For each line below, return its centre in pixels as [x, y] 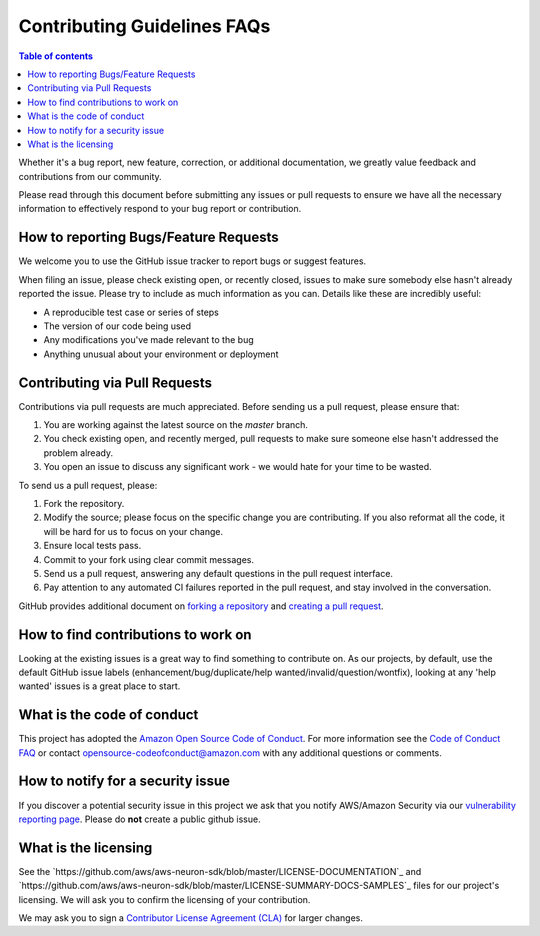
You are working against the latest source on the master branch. [176, 424]
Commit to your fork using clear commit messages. [149, 559]
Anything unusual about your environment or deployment [161, 354]
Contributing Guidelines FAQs [144, 26]
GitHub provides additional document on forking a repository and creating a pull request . [201, 606]
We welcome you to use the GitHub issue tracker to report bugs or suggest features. [192, 261]
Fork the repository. [84, 503]
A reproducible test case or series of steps [131, 312]
